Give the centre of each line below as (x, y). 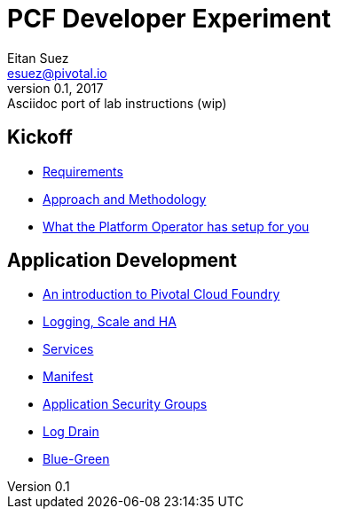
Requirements (83, 171)
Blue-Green (76, 459)
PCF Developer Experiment (169, 19)
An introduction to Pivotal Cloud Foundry (161, 294)
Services (68, 349)
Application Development (122, 261)
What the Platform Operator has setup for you (176, 226)
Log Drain (71, 432)
